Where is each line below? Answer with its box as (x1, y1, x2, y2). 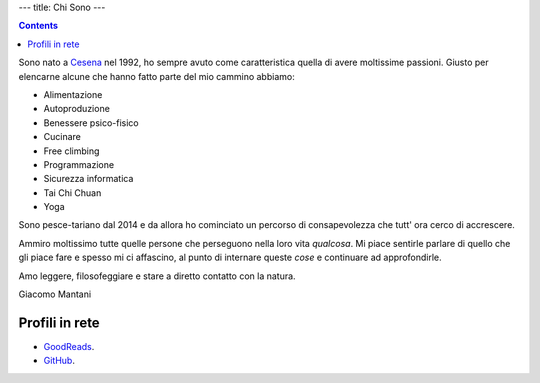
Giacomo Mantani (18, 288, 92, 300)
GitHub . (43, 355, 75, 367)
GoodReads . (43, 340, 95, 352)
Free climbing (43, 145, 100, 157)
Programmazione (43, 158, 115, 170)
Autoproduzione (43, 103, 110, 115)
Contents (18, 20, 59, 32)
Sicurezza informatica (43, 173, 134, 185)
